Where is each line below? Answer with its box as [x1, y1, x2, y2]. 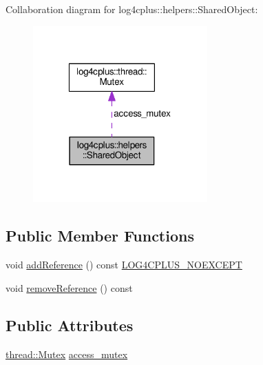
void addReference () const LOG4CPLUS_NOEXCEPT [6, 257, 242, 272]
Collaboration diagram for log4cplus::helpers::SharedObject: [6, 2, 258, 16]
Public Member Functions [6, 225, 194, 246]
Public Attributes [6, 314, 134, 335]
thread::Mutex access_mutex [6, 346, 128, 361]
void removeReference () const [6, 280, 133, 295]
